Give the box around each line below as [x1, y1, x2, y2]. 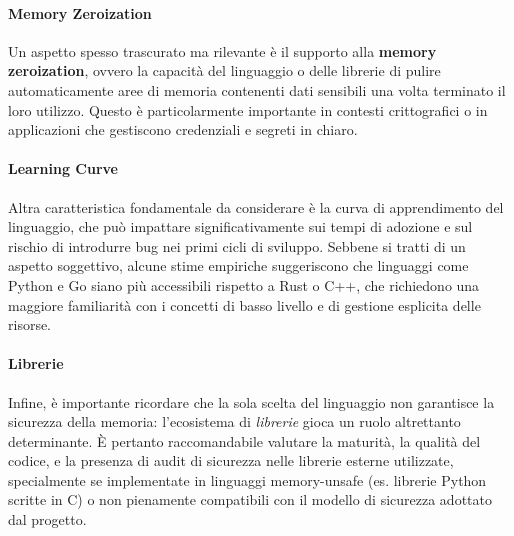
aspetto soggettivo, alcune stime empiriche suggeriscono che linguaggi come [8, 255, 469, 276]
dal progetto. [8, 509, 87, 530]
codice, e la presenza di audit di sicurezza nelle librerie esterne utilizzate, [8, 450, 454, 471]
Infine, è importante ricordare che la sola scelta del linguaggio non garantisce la [8, 391, 495, 412]
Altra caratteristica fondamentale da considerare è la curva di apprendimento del [8, 196, 504, 217]
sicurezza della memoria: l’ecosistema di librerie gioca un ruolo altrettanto [8, 411, 461, 432]
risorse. [8, 314, 52, 335]
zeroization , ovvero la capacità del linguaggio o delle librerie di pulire [8, 60, 441, 81]
